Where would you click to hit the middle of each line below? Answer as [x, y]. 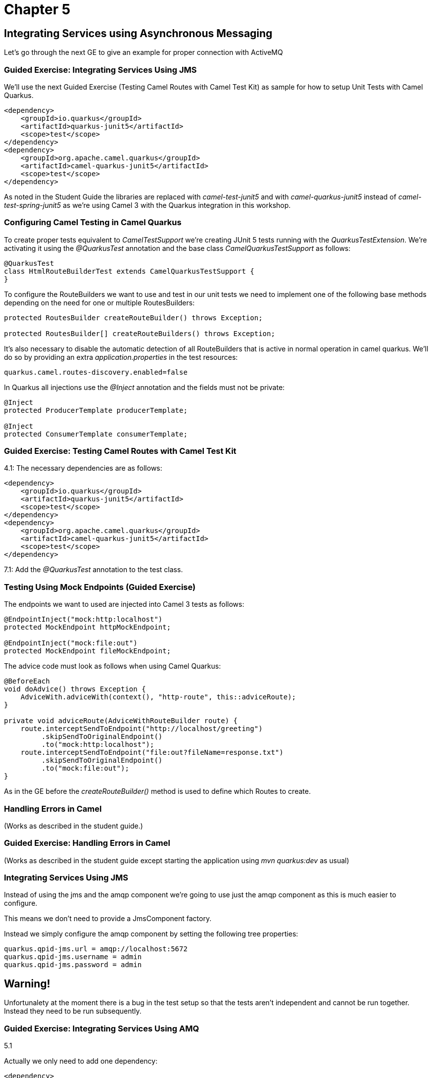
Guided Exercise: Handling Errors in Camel [87, 843]
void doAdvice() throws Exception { [75, 689]
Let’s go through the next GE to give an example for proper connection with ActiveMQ [144, 52]
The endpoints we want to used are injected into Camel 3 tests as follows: [124, 604]
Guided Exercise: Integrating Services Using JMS [100, 70]
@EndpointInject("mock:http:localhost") [83, 619]
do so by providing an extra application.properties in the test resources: [121, 357]
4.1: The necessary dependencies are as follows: [83, 468]
